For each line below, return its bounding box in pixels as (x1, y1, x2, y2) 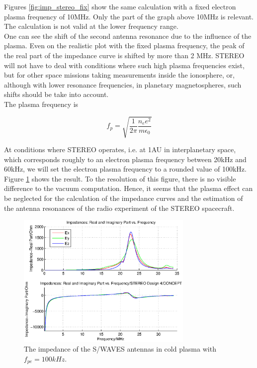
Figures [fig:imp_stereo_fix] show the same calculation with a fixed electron (4, 1, 236, 11)
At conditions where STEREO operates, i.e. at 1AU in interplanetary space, (4, 144, 236, 155)
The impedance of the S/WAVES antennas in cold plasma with (24, 344, 216, 354)
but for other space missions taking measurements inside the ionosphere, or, (4, 70, 235, 80)
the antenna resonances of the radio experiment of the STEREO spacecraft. (4, 202, 235, 213)
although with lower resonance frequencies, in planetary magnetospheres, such (4, 79, 242, 90)
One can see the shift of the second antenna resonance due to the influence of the (4, 30, 252, 41)
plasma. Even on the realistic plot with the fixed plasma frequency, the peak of (4, 40, 245, 51)
